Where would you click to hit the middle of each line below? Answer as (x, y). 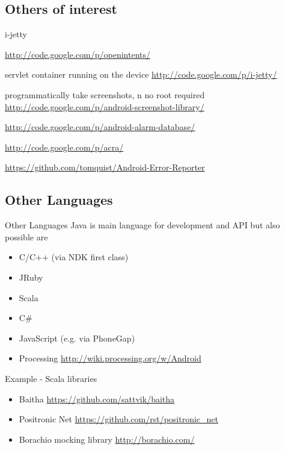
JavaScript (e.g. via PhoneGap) (77, 338)
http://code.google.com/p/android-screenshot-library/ (105, 106)
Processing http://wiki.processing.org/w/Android (110, 358)
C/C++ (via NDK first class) (74, 257)
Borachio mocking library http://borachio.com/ (107, 439)
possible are (26, 236)
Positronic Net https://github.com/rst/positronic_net (119, 419)
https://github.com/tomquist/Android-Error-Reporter (105, 167)
